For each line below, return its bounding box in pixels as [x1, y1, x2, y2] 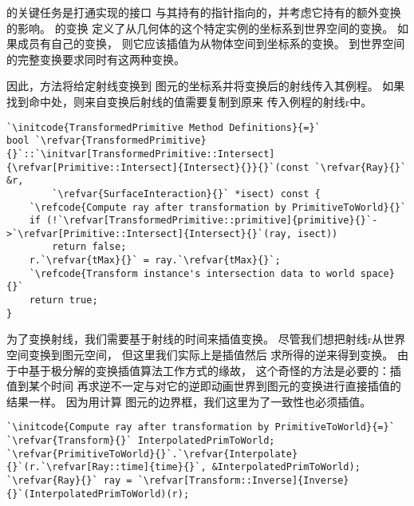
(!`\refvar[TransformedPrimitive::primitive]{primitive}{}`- [46, 215, 378, 227]
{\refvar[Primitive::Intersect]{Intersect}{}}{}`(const [6, 161, 310, 173]
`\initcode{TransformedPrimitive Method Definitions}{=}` [6, 121, 321, 133]
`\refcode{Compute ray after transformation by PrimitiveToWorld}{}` [29, 201, 407, 213]
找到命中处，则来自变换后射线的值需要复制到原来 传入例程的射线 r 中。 [6, 93, 373, 109]
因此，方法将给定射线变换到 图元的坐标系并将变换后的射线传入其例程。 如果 [6, 77, 405, 94]
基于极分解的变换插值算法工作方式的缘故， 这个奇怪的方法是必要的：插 [28, 362, 401, 378]
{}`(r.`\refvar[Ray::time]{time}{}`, [6, 461, 207, 473]
